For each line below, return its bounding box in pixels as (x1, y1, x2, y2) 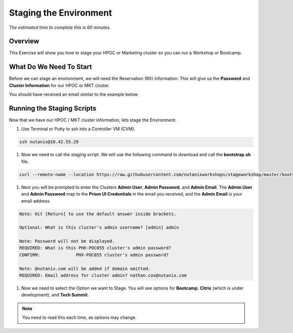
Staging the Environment (9, 7, 112, 18)
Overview (9, 37, 40, 45)
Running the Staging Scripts (9, 104, 97, 112)
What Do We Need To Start (9, 63, 92, 71)
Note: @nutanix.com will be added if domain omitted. (19, 266, 151, 271)
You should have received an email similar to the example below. (9, 91, 139, 97)
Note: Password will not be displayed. (19, 239, 115, 244)
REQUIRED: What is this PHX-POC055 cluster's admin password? (19, 245, 171, 251)
